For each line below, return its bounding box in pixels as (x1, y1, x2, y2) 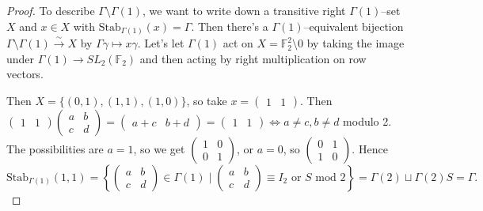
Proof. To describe (6, 2, 95, 18)
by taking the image (306, 35, 405, 51)
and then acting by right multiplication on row (139, 50, 367, 66)
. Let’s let (137, 35, 184, 51)
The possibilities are (6, 140, 104, 156)
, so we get (133, 140, 185, 156)
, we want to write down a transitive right (143, 2, 346, 18)
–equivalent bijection (303, 17, 404, 34)
